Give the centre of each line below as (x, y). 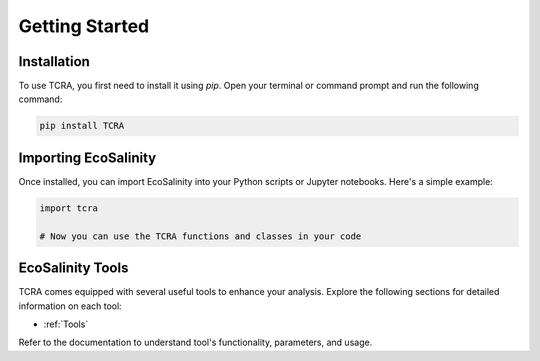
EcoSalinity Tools (73, 268)
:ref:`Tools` (66, 324)
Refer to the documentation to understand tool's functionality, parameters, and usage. (195, 342)
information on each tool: (70, 306)
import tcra (69, 208)
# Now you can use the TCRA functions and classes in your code (200, 236)
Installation (54, 61)
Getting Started (84, 26)
